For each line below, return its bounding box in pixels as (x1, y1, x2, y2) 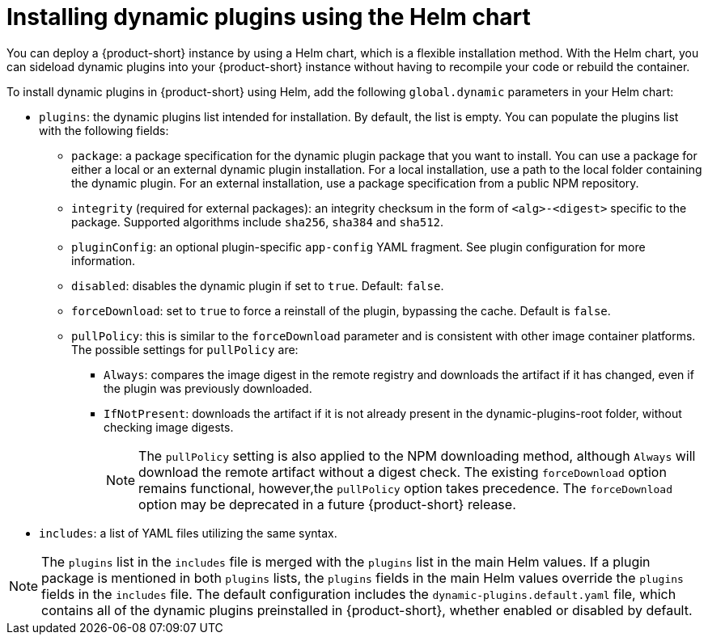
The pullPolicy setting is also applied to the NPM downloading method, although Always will (138, 447, 696, 464)
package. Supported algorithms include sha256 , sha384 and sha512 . (71, 214, 444, 229)
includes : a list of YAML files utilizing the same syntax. (39, 525, 337, 540)
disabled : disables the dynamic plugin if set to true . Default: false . (71, 278, 444, 293)
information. (71, 253, 136, 268)
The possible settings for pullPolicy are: (71, 342, 299, 356)
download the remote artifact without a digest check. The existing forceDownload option (138, 463, 667, 480)
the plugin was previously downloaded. (104, 381, 312, 395)
